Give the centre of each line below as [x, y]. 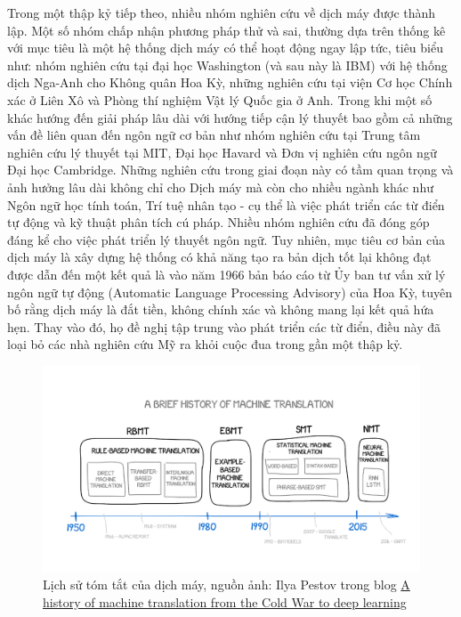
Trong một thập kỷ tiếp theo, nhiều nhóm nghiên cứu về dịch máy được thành [222, 12]
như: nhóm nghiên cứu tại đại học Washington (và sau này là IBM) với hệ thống [227, 65]
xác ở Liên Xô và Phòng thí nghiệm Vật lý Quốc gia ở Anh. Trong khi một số [220, 99]
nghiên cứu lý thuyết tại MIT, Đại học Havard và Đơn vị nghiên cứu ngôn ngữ [222, 152]
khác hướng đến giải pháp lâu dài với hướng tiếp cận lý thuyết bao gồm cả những [230, 117]
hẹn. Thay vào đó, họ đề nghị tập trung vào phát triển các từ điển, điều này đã [224, 326]
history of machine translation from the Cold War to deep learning [225, 601]
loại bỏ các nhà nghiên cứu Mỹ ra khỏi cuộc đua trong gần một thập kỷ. [205, 344]
